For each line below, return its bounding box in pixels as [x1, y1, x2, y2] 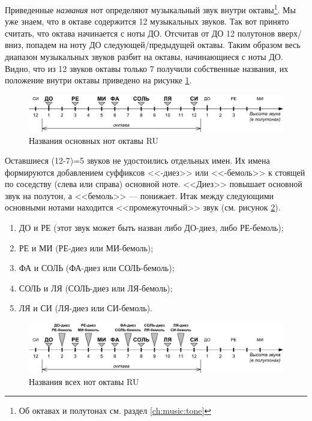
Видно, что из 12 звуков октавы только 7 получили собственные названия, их [5, 62, 289, 74]
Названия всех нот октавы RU [29, 375, 139, 387]
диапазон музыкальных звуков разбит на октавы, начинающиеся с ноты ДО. [5, 50, 283, 63]
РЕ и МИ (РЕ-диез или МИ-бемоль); [19, 241, 154, 254]
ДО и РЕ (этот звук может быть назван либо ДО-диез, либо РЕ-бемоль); [19, 221, 284, 234]
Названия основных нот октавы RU [29, 134, 159, 146]
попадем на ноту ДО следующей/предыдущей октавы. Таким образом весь [26, 38, 301, 51]
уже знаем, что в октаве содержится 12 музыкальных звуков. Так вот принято [5, 15, 289, 28]
